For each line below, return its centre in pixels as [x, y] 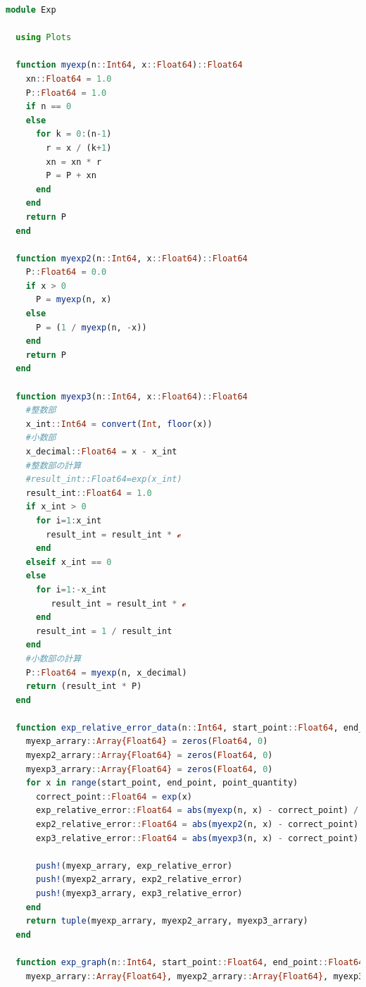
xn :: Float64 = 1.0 [69, 79]
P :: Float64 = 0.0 [66, 272]
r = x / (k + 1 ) [79, 148]
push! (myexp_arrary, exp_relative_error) [134, 865]
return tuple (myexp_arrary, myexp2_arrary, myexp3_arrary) [167, 921]
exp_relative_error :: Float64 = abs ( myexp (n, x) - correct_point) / [197, 811]
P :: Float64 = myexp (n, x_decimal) [106, 672]
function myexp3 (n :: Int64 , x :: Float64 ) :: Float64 [132, 396]
